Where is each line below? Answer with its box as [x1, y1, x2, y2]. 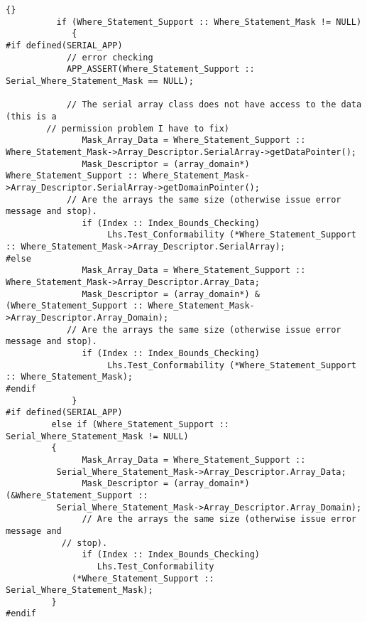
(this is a [6, 111, 57, 122]
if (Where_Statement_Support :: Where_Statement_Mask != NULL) [56, 16, 362, 27]
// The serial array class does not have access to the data [66, 100, 362, 110]
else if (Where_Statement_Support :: [51, 419, 229, 429]
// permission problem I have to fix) [46, 123, 229, 134]
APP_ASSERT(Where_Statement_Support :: [66, 64, 255, 75]
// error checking [66, 52, 153, 63]
